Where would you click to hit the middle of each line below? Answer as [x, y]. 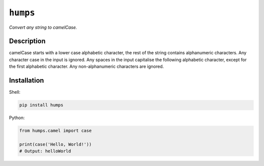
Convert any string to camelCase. [43, 27]
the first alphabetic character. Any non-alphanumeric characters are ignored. [87, 66]
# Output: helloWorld [45, 151]
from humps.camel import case [55, 131]
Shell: [15, 92]
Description [27, 41]
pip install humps [41, 105]
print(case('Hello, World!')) [55, 144]
